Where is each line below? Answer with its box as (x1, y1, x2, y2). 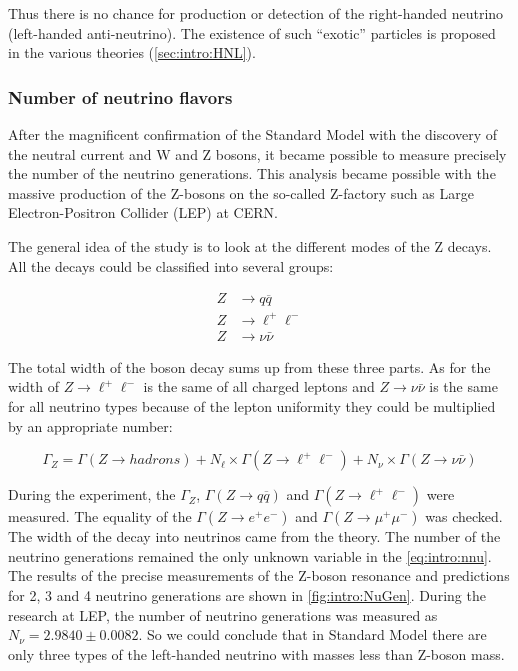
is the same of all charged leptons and (143, 376, 375, 397)
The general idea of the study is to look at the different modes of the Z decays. (8, 235, 492, 256)
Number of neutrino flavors (8, 84, 233, 109)
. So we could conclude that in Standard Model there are (138, 624, 487, 645)
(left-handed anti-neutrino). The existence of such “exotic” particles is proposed (8, 22, 496, 43)
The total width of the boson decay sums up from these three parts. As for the (8, 356, 491, 377)
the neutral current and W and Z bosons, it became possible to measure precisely (8, 143, 507, 164)
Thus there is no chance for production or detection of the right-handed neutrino (8, 3, 504, 23)
